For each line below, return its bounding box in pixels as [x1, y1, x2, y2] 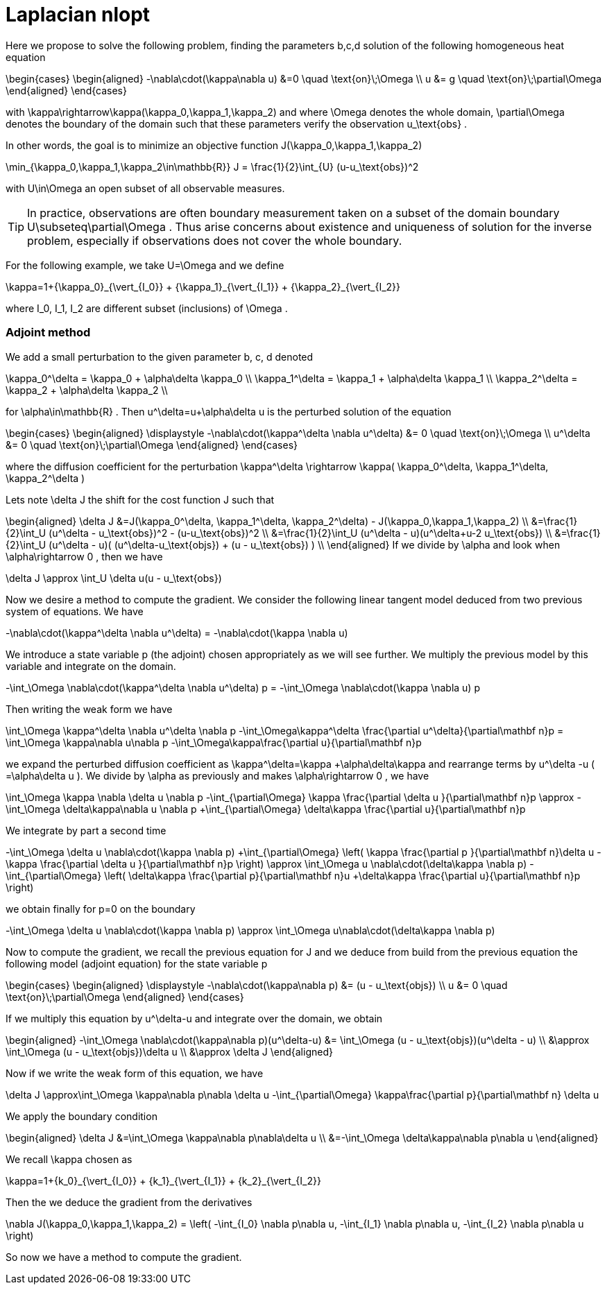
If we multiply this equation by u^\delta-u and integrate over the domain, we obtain [6, 1012, 383, 1024]
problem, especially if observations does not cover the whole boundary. [27, 233, 402, 248]
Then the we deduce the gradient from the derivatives [6, 1196, 253, 1208]
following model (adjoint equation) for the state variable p [6, 957, 268, 970]
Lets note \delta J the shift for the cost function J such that [6, 493, 275, 506]
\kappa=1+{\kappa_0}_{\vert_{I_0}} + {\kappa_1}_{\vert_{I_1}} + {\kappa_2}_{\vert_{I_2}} [6, 280, 401, 293]
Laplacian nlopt [6, 3, 151, 26]
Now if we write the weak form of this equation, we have [6, 1067, 264, 1079]
